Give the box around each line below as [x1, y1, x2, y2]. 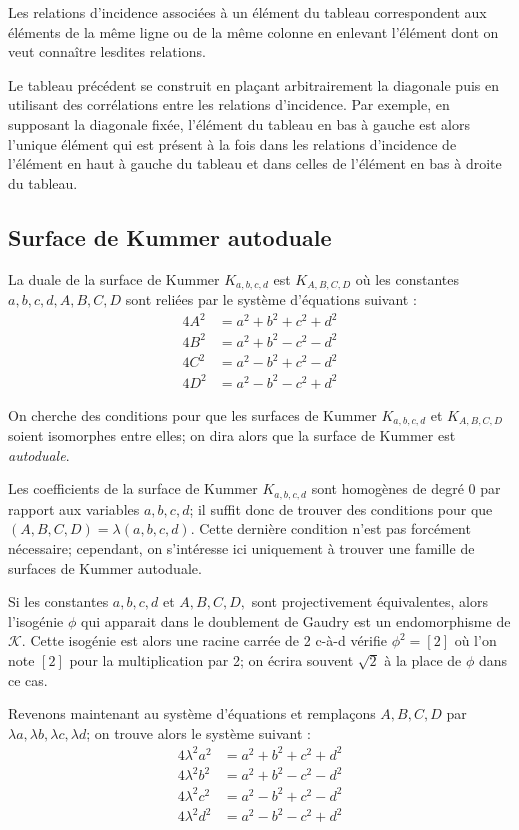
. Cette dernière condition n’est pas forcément [190, 518, 471, 539]
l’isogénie [8, 610, 64, 631]
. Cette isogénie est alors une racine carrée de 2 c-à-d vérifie [21, 630, 387, 651]
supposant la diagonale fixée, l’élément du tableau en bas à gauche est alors [8, 113, 471, 134]
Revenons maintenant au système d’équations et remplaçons [8, 703, 376, 724]
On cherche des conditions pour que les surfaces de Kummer [8, 404, 377, 425]
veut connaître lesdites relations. [8, 41, 206, 62]
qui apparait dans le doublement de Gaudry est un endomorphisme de [80, 610, 511, 631]
